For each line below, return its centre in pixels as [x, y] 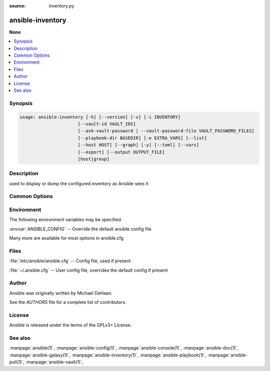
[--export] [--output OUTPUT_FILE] [121, 152]
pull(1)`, [17, 362]
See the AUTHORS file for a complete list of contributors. [68, 302]
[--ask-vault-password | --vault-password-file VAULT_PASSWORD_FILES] [166, 131]
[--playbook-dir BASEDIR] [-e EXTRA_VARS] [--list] [142, 138]
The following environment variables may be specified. [66, 220]
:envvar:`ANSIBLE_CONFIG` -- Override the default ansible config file [80, 229]
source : [17, 6]
